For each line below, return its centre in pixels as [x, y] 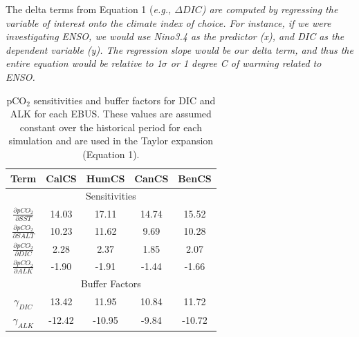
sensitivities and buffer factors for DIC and [125, 100]
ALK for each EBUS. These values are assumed [111, 114]
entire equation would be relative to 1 [84, 63]
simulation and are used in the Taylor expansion [111, 141]
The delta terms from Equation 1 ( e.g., [89, 9]
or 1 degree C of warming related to [246, 63]
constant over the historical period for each [111, 127]
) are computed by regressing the [270, 9]
